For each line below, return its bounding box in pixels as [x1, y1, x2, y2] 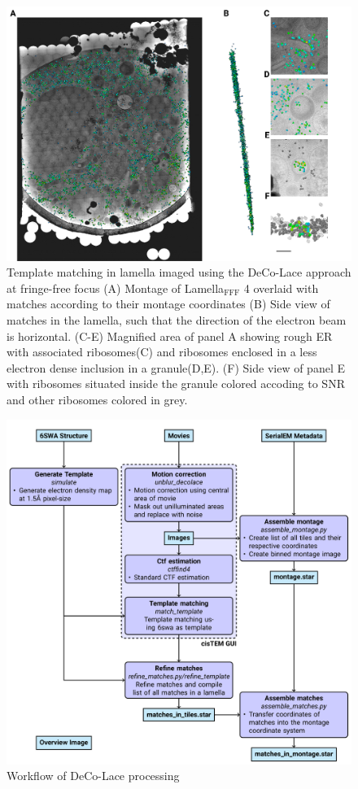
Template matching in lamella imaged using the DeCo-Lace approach [7, 264, 351, 281]
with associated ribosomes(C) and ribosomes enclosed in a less [7, 343, 317, 360]
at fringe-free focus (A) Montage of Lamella [7, 279, 225, 296]
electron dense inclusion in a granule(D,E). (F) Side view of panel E [7, 359, 345, 376]
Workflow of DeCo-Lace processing [7, 767, 180, 784]
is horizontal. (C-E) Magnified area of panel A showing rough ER [7, 327, 333, 344]
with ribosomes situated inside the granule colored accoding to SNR [7, 375, 345, 392]
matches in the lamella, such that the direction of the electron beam [7, 311, 347, 328]
